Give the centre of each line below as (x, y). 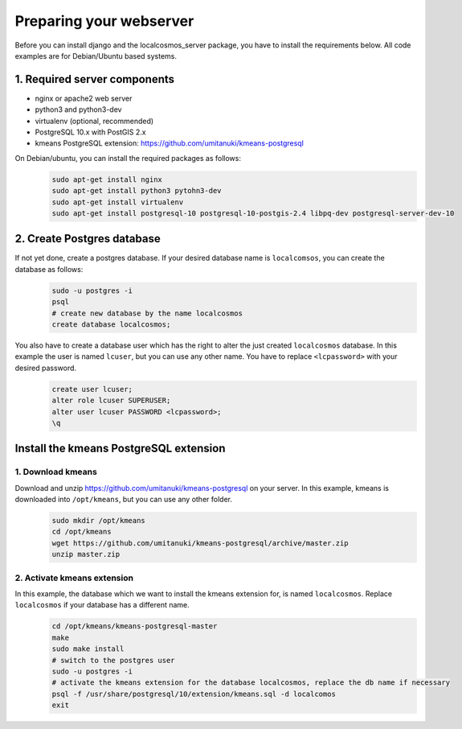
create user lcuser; (92, 389)
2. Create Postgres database (88, 239)
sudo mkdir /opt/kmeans (99, 521)
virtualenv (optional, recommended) (94, 121)
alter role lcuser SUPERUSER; (111, 401)
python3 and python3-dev (78, 109)
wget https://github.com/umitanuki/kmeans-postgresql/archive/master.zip (200, 543)
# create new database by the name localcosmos (147, 313)
